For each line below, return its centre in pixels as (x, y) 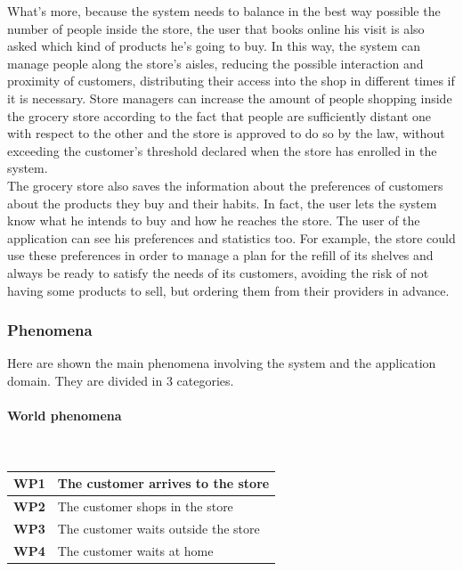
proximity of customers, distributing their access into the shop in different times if (231, 81)
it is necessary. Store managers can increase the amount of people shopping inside (230, 98)
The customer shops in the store (145, 506)
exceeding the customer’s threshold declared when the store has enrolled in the (222, 150)
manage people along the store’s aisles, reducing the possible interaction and (215, 63)
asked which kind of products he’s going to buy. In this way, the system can (214, 46)
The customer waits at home (135, 550)
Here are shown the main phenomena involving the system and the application (222, 363)
